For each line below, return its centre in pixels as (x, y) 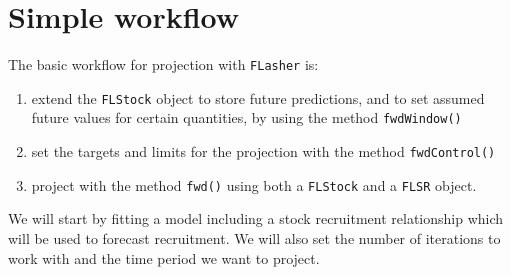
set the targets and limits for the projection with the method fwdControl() (263, 151)
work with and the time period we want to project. (164, 257)
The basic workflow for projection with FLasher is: (163, 64)
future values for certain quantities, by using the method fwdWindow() (246, 117)
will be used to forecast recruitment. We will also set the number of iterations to (254, 238)
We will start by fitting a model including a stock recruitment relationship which (256, 218)
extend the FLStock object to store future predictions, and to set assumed (258, 97)
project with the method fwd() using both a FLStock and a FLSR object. (254, 184)
